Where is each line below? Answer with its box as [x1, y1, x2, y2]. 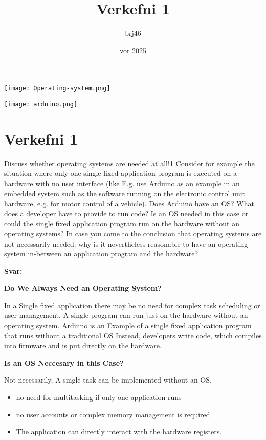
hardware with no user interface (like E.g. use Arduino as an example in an [4, 177, 240, 188]
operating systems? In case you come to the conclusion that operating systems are [4, 228, 262, 238]
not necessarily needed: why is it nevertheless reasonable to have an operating [4, 238, 248, 249]
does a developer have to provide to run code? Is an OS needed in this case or [4, 208, 249, 218]
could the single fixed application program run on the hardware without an [4, 218, 239, 229]
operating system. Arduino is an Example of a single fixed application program [4, 320, 252, 331]
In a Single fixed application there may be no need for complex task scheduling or [4, 299, 260, 310]
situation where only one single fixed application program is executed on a [4, 168, 237, 178]
